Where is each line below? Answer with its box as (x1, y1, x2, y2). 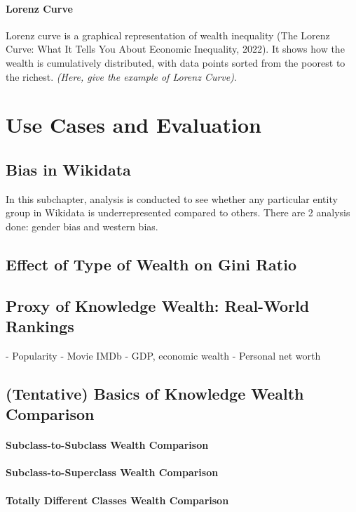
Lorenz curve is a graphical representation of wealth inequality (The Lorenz (6, 27, 330, 42)
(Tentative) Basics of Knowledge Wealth (6, 382, 304, 404)
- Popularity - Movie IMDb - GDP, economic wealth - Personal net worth (6, 348, 321, 362)
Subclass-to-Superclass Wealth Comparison (6, 465, 219, 480)
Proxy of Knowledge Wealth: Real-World (6, 294, 310, 316)
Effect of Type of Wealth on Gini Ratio (6, 253, 296, 275)
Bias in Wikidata (6, 158, 131, 180)
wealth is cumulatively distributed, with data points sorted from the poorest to (6, 55, 345, 70)
